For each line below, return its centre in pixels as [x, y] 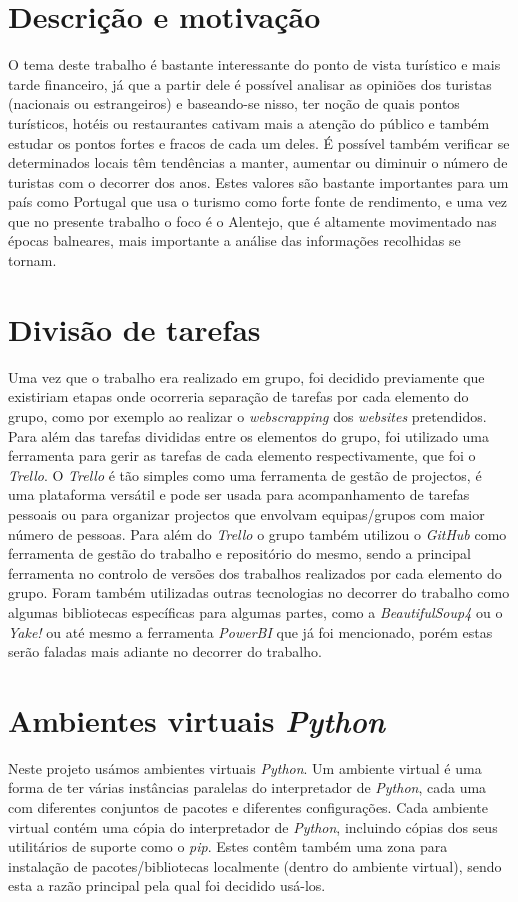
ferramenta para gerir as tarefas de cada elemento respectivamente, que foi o [242, 455]
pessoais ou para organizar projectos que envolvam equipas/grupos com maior [246, 513]
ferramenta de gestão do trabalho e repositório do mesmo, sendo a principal [239, 553]
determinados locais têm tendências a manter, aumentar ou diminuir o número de [258, 162]
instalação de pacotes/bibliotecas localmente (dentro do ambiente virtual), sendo [255, 865]
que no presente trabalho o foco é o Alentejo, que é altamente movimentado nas [252, 220]
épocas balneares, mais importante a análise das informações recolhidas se [234, 240]
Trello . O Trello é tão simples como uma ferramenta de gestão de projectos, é [245, 474]
